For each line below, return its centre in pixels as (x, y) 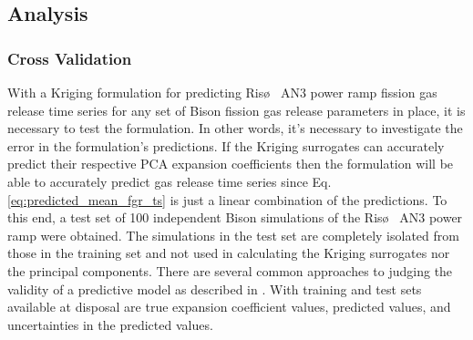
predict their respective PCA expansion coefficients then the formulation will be (231, 164)
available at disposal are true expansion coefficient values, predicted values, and (229, 307)
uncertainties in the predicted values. (110, 324)
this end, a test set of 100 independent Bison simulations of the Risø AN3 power (235, 217)
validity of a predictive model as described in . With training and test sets (215, 288)
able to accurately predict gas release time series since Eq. (170, 181)
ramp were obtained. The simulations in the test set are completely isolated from (233, 235)
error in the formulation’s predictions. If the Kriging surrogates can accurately (226, 145)
